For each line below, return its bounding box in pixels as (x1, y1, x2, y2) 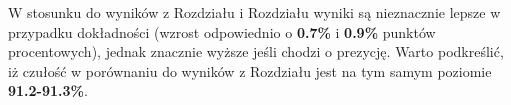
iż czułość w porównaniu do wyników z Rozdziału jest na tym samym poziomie (8, 60, 492, 81)
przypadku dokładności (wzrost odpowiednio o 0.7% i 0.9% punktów (8, 21, 436, 42)
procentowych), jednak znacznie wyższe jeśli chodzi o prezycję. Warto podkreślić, (8, 41, 504, 62)
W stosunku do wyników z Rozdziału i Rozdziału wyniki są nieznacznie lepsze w (8, 2, 501, 22)
